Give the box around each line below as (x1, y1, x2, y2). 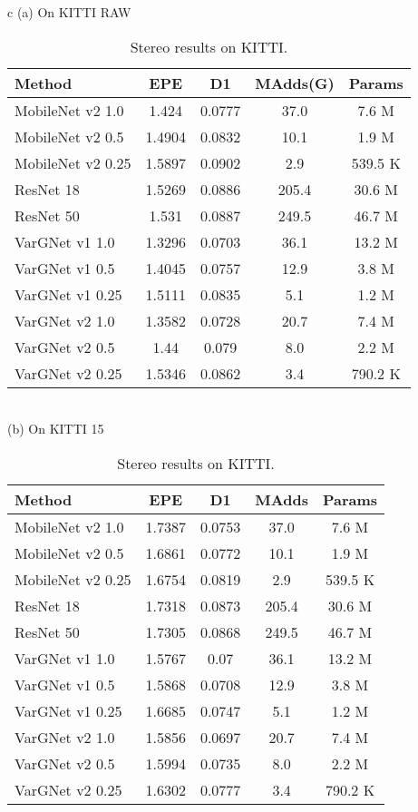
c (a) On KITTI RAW (7, 3, 131, 21)
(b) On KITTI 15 (7, 419, 104, 438)
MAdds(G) (255, 72, 335, 93)
